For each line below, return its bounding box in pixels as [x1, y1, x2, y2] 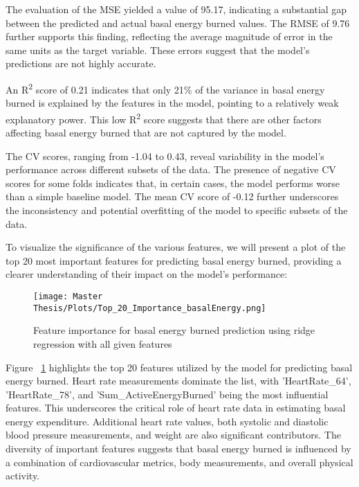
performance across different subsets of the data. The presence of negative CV [6, 162, 336, 177]
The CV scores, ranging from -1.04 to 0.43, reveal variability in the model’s [6, 148, 324, 163]
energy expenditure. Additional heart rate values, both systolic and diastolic [6, 414, 329, 428]
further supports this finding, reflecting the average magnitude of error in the [6, 29, 333, 44]
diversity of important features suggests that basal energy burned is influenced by [6, 441, 351, 456]
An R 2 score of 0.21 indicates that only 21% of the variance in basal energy [6, 80, 325, 96]
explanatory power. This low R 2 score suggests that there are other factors [6, 109, 322, 126]
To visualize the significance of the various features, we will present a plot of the [6, 240, 346, 254]
